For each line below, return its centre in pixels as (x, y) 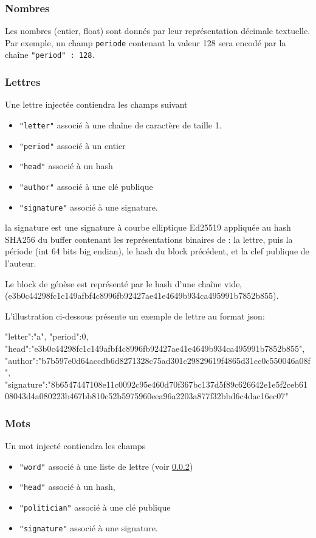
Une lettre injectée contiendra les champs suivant (96, 104)
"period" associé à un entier (72, 145)
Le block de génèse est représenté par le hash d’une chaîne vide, (124, 283)
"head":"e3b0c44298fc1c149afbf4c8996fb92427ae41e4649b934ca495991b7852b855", (155, 348)
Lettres (23, 82)
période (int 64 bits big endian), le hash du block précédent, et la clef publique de (157, 251)
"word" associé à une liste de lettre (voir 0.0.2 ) (106, 466)
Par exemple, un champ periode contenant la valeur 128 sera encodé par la (146, 42)
